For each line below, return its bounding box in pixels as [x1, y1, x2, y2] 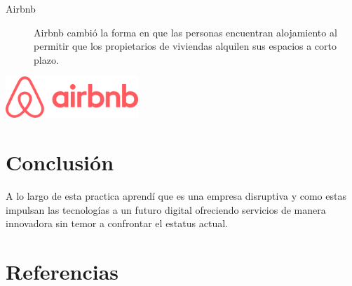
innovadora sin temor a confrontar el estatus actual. [6, 216, 228, 231]
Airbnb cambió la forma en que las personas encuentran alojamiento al [34, 25, 337, 39]
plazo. [34, 52, 59, 67]
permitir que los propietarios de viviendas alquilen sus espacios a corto [34, 39, 337, 53]
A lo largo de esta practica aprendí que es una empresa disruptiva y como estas [6, 189, 346, 203]
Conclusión [6, 148, 114, 177]
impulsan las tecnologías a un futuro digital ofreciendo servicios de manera [6, 202, 326, 217]
